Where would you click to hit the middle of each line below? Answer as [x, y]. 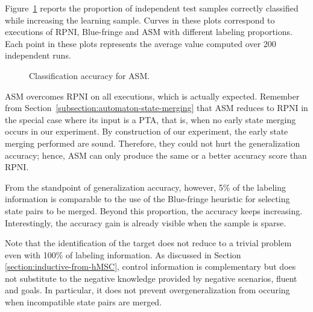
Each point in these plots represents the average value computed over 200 [141, 43]
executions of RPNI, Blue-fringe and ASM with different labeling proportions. [149, 32]
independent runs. [38, 55]
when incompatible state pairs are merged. [84, 302]
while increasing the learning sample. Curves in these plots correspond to [140, 20]
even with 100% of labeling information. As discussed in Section [123, 254]
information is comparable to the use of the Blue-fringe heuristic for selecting [147, 199]
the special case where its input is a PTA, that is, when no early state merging [150, 119]
